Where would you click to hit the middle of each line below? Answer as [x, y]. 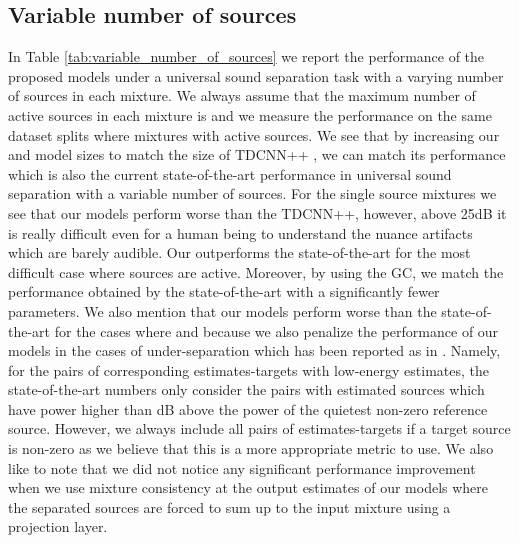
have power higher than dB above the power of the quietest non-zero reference [248, 408]
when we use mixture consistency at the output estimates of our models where [248, 487]
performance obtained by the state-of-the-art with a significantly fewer [224, 291]
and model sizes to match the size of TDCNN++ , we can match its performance [257, 154]
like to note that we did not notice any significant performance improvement [242, 467]
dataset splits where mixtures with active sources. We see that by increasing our [254, 134]
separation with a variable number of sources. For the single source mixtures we [252, 193]
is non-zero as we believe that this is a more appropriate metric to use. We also [251, 448]
